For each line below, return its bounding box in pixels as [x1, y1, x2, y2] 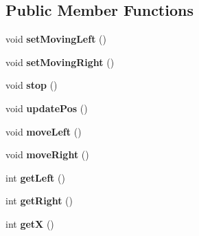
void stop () [5, 78, 58, 92]
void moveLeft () [5, 124, 82, 138]
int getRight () [5, 193, 73, 208]
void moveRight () [5, 147, 89, 162]
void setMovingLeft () [5, 32, 106, 46]
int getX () [5, 216, 54, 230]
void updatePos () [5, 100, 88, 115]
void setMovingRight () [5, 54, 115, 69]
